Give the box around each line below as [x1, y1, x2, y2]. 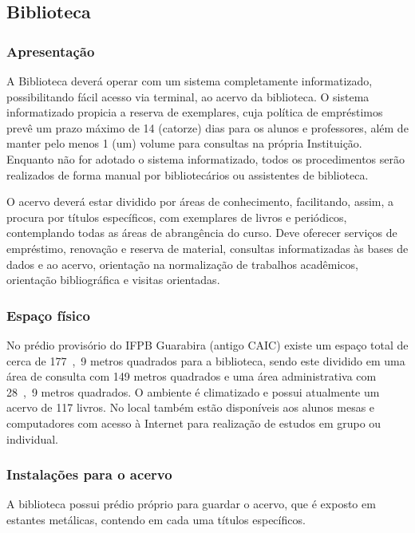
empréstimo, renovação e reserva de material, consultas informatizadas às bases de [6, 239, 409, 256]
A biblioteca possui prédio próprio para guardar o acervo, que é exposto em [6, 495, 376, 512]
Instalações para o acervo [6, 464, 172, 484]
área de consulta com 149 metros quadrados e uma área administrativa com [6, 368, 377, 385]
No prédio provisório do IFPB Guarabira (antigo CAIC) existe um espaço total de [6, 336, 409, 353]
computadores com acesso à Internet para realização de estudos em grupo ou [6, 414, 381, 431]
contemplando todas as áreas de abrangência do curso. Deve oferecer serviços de [6, 224, 397, 241]
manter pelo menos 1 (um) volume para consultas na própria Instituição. [6, 135, 362, 152]
